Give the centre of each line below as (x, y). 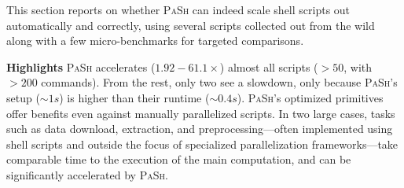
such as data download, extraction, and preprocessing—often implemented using (200, 129)
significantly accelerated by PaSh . (87, 174)
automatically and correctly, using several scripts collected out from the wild (191, 25)
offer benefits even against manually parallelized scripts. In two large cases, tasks (201, 113)
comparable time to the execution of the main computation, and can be (179, 159)
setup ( (23, 97)
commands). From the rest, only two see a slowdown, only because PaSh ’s (219, 82)
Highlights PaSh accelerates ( (81, 66)
